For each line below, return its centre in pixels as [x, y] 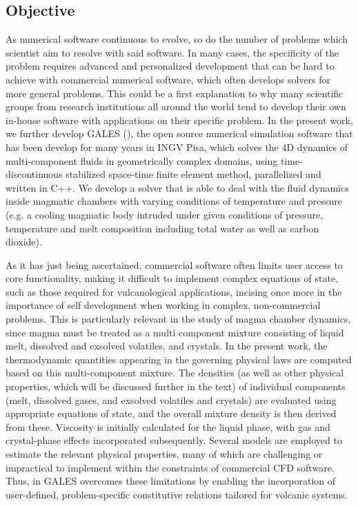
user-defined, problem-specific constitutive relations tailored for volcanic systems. [177, 494]
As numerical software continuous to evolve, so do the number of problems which [177, 39]
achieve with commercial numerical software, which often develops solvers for [168, 79]
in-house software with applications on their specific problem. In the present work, [179, 120]
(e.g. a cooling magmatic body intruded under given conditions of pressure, [165, 214]
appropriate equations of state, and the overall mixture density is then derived [171, 413]
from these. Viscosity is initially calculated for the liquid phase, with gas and [168, 426]
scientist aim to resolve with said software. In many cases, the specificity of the [172, 52]
